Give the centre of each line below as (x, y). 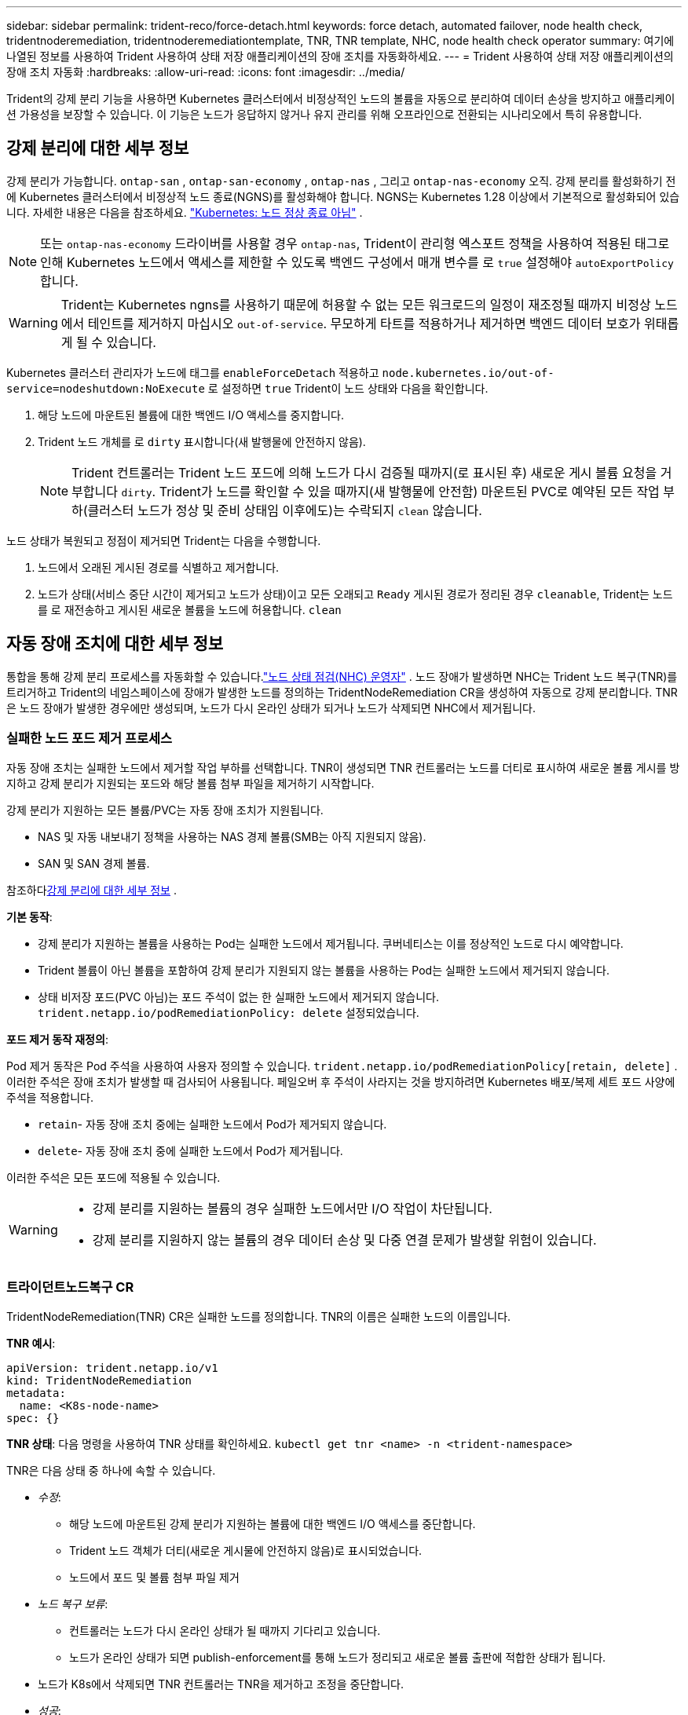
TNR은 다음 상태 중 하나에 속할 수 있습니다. (111, 1471)
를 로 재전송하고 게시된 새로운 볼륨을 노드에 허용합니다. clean (190, 609)
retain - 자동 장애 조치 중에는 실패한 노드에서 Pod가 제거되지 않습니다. (212, 1124)
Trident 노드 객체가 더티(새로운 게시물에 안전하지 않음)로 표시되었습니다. (246, 1551)
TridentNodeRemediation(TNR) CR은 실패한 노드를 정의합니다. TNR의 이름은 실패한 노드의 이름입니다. (259, 1317)
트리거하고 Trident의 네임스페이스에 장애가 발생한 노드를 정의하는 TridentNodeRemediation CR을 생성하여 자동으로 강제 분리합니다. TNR (342, 692)
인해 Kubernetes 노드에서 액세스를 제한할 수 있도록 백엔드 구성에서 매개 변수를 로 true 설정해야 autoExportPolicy (357, 262)
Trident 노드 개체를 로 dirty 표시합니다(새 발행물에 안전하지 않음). (202, 441)
